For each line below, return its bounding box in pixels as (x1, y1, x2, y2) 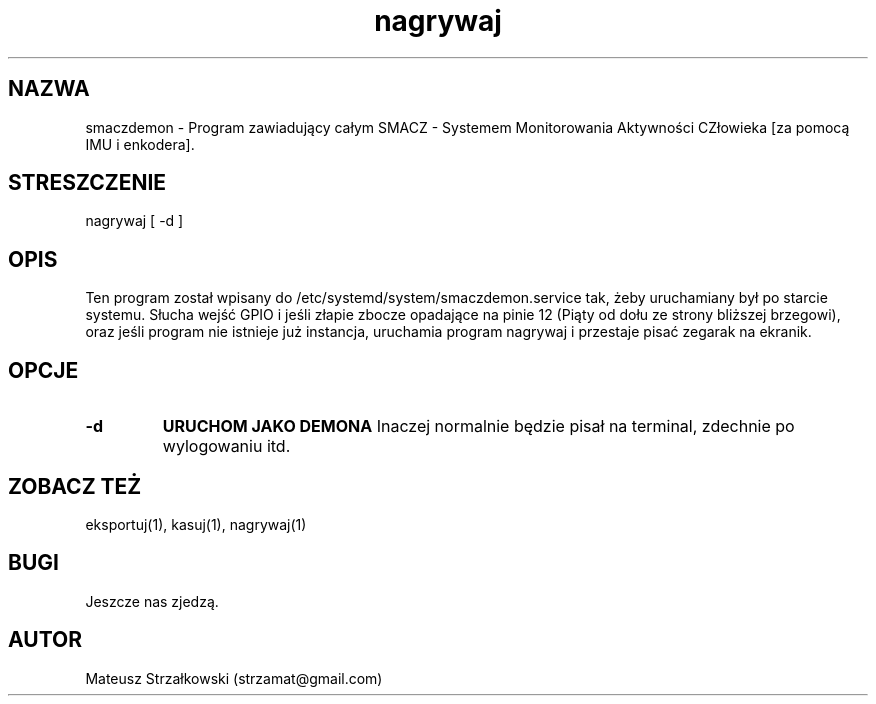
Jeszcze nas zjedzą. (85, 592, 219, 610)
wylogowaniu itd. (162, 436, 291, 457)
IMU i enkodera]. (85, 135, 195, 153)
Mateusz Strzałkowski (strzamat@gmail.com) (85, 669, 383, 687)
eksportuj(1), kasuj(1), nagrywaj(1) (85, 515, 307, 533)
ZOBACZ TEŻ (8, 473, 142, 499)
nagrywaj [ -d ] (85, 212, 184, 230)
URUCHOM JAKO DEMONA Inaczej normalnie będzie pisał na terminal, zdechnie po (162, 416, 795, 437)
